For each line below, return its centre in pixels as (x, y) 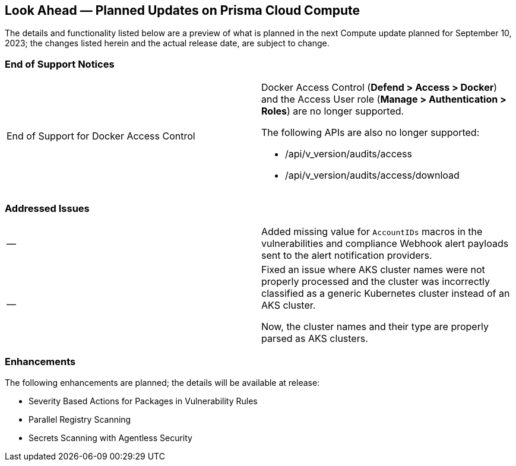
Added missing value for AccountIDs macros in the (372, 231)
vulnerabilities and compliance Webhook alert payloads (385, 243)
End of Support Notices (60, 64)
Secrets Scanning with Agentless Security (110, 438)
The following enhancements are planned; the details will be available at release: (162, 382)
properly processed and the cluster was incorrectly (376, 281)
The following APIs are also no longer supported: (371, 133)
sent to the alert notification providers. (347, 255)
